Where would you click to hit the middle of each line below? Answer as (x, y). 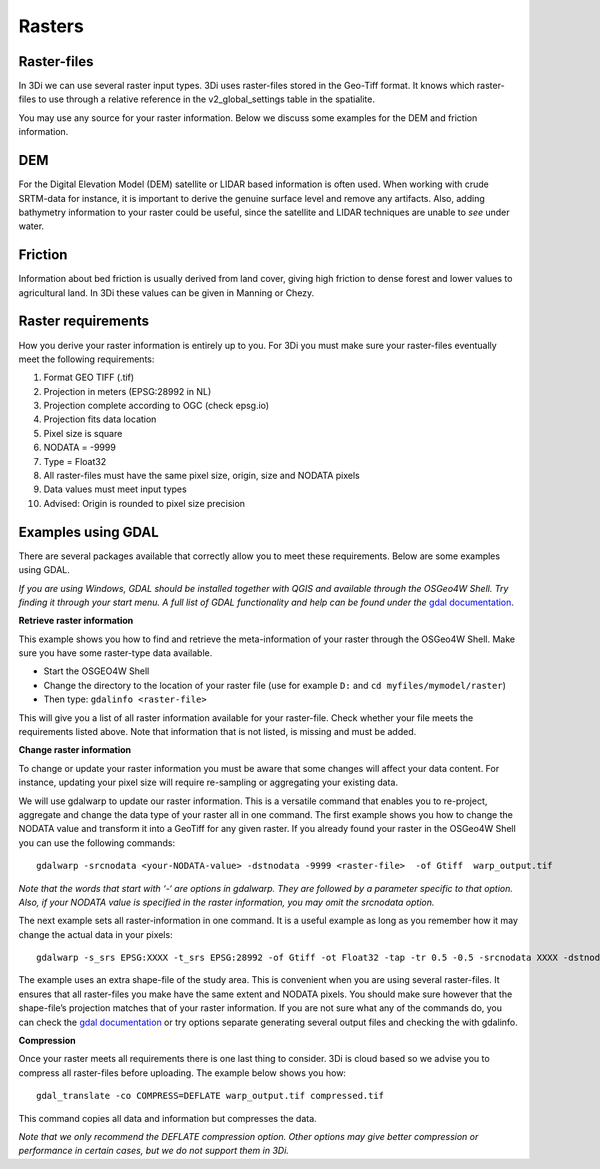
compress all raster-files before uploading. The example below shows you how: (182, 1072)
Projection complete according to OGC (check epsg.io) (156, 406)
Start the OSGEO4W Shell (96, 671)
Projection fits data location (100, 419)
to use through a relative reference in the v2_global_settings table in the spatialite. (206, 99)
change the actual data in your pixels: (96, 934)
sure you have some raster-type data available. (115, 653)
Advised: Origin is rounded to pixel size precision (144, 503)
